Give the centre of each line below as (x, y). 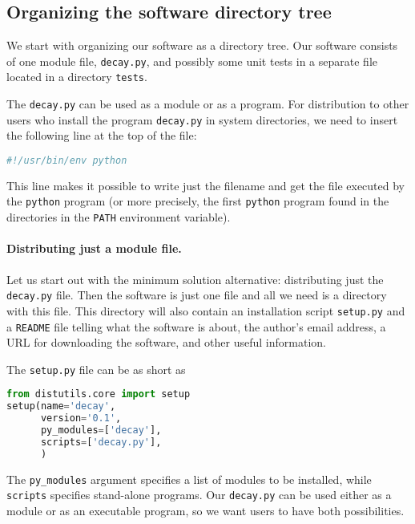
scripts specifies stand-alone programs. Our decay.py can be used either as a (199, 495)
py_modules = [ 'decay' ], (101, 431)
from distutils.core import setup (99, 394)
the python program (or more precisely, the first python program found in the (198, 201)
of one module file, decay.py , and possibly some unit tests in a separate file (192, 61)
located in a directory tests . (77, 77)
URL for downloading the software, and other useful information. (166, 342)
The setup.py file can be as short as (96, 369)
